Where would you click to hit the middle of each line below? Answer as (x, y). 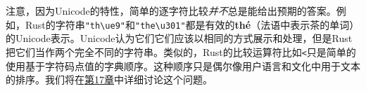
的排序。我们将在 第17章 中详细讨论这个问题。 (109, 79)
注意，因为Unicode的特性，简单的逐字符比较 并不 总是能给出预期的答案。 (171, 10)
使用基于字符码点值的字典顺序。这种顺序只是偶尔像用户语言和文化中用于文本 (183, 65)
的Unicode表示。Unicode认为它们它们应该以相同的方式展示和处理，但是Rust (179, 38)
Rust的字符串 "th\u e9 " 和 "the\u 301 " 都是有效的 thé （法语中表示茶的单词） (192, 24)
